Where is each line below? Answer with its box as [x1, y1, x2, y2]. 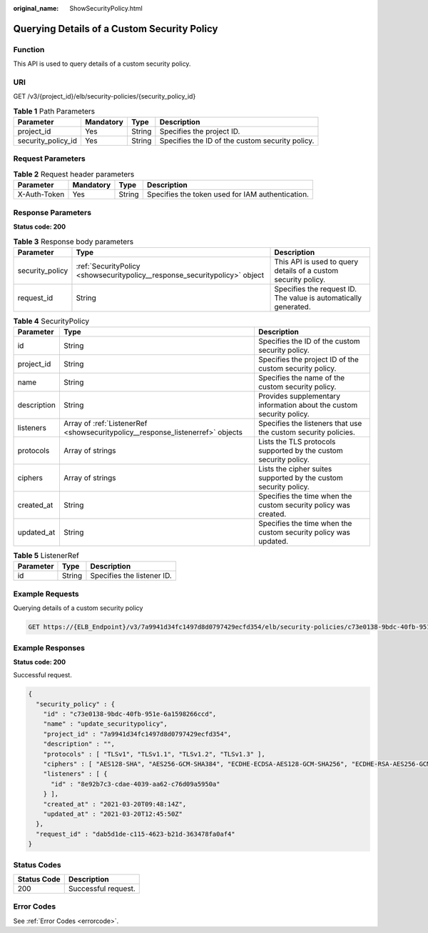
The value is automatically [274, 293, 362, 303]
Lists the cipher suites [258, 464, 332, 474]
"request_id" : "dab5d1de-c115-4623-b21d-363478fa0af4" [36, 829, 235, 838]
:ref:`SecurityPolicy [76, 261, 141, 271]
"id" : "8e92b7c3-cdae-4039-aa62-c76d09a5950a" [51, 779, 220, 788]
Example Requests [13, 589, 79, 599]
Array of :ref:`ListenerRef [63, 419, 148, 429]
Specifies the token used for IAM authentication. [146, 189, 310, 199]
